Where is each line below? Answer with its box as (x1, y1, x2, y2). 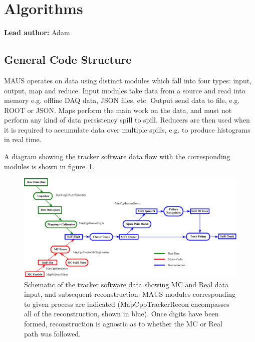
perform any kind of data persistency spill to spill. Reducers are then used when (4, 115, 250, 125)
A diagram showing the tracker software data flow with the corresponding (4, 151, 230, 162)
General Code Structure (4, 52, 132, 67)
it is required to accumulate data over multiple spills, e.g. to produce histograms (4, 124, 250, 135)
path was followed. (24, 328, 81, 338)
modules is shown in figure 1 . (4, 161, 94, 171)
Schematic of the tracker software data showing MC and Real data (24, 279, 228, 289)
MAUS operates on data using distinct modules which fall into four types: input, (4, 75, 252, 85)
